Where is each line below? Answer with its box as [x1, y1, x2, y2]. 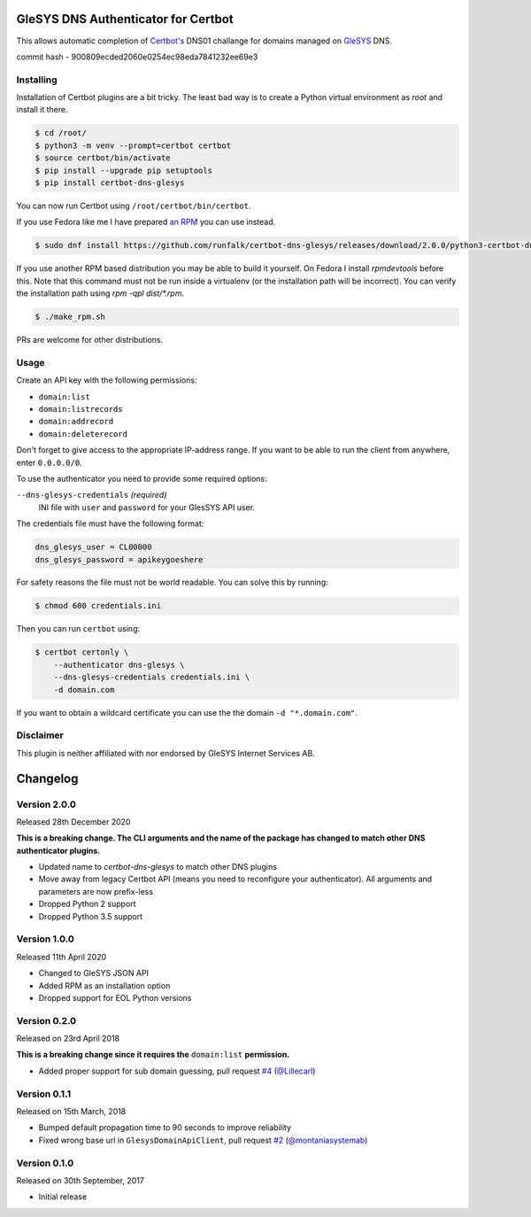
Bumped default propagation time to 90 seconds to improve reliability [38, 1122, 292, 1133]
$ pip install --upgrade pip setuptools [35, 165, 212, 175]
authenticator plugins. [16, 845, 101, 856]
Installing [16, 74, 58, 86]
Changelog [16, 771, 79, 786]
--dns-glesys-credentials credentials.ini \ [53, 672, 250, 682]
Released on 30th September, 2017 [16, 1174, 145, 1186]
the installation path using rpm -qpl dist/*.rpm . [16, 288, 185, 298]
